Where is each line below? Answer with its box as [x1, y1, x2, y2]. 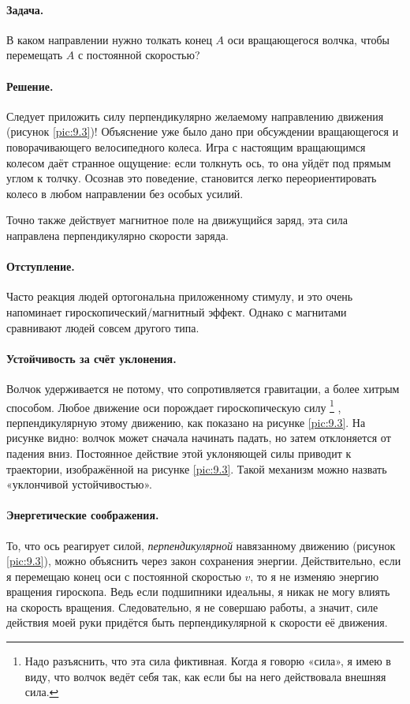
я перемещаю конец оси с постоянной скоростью [6, 567, 241, 584]
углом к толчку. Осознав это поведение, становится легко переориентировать [6, 170, 377, 186]
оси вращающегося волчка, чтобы [227, 31, 390, 47]
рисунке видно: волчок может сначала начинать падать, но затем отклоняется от [6, 429, 391, 446]
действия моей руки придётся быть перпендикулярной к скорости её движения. [6, 614, 388, 631]
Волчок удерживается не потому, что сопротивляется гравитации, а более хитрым [6, 380, 400, 396]
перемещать [6, 47, 63, 63]
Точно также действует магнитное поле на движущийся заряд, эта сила [6, 212, 348, 228]
